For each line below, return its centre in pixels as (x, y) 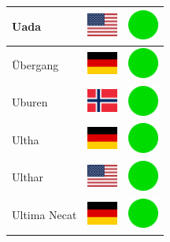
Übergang (35, 64)
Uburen (30, 102)
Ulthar (28, 177)
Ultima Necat (44, 215)
